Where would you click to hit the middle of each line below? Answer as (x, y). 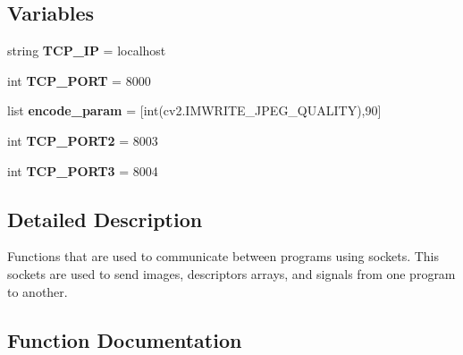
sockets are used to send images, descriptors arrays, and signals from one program (231, 273)
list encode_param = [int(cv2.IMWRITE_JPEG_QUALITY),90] (194, 110)
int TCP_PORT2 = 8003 (83, 140)
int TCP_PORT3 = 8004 (83, 170)
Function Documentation (125, 339)
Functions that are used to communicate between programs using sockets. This (223, 256)
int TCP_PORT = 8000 (79, 80)
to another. (38, 291)
